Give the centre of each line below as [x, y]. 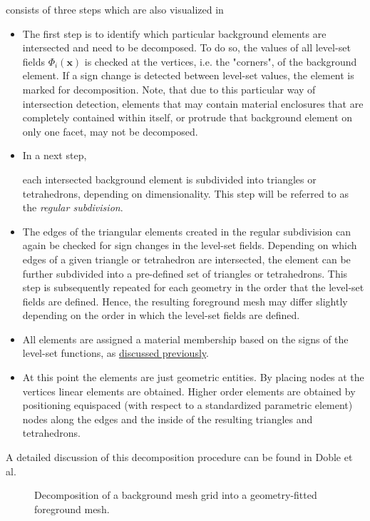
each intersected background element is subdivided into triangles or [169, 179]
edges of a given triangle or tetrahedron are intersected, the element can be [186, 259]
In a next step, [55, 155]
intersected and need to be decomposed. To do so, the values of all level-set [186, 47]
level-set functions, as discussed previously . [115, 353]
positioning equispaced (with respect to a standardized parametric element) [187, 405]
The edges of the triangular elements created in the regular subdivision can [186, 231]
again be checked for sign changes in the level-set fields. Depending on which [190, 245]
